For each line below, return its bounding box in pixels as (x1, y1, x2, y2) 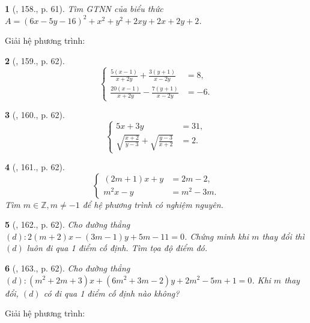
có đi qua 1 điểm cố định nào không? (43, 286, 180, 299)
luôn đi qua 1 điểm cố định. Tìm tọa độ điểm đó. (26, 242, 208, 254)
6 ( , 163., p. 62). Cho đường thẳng (5, 261, 130, 274)
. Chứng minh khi (184, 230, 249, 242)
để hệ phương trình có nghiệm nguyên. (82, 198, 223, 210)
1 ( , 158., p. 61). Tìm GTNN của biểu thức (5, 2, 163, 14)
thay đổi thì (262, 230, 305, 242)
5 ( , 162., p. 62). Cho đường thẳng (5, 218, 130, 231)
